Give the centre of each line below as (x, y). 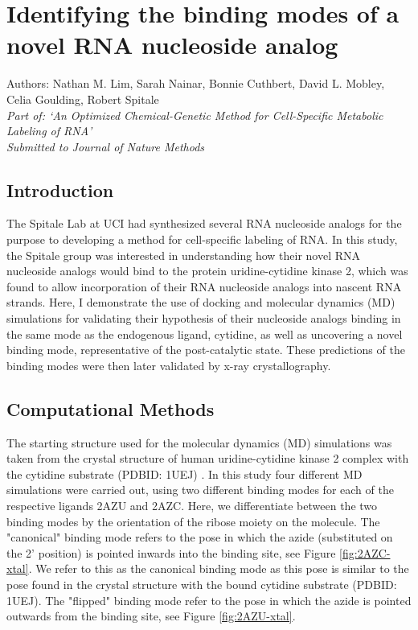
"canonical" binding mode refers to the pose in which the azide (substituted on (200, 537)
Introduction (60, 189)
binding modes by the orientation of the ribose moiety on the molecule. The (193, 521)
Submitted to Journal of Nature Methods (106, 146)
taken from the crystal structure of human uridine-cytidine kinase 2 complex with (208, 458)
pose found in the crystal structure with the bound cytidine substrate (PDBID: (202, 584)
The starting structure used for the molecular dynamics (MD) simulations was (199, 442)
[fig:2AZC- (365, 552)
